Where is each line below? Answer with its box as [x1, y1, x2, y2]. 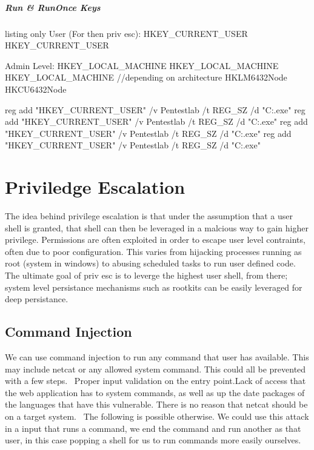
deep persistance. [5, 293, 68, 305]
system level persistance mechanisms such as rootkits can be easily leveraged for [5, 280, 302, 293]
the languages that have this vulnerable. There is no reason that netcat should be [5, 398, 308, 411]
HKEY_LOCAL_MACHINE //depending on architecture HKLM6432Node [5, 71, 287, 84]
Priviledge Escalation [5, 174, 185, 199]
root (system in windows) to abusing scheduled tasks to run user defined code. [5, 257, 296, 270]
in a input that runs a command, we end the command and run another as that [5, 422, 301, 434]
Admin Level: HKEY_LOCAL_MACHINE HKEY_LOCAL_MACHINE [5, 59, 279, 71]
